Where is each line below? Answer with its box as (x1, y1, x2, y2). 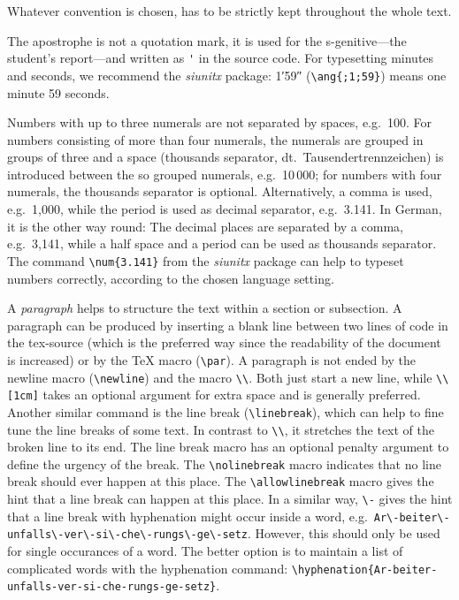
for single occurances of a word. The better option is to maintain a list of (7, 542, 403, 560)
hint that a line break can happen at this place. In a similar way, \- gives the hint (7, 490, 453, 508)
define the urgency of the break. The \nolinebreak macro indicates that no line (7, 454, 441, 473)
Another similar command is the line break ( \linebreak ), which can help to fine (7, 402, 444, 421)
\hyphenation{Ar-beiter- (291, 563, 438, 576)
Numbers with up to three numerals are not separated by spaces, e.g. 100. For (7, 113, 432, 132)
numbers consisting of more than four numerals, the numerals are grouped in (7, 130, 424, 148)
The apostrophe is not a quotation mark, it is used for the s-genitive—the (7, 31, 407, 49)
